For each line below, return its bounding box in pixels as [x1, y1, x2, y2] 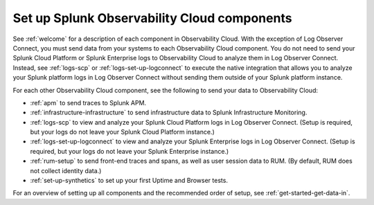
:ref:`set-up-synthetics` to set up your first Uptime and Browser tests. [30, 177, 229, 185]
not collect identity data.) [30, 166, 102, 175]
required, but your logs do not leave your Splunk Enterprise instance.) [30, 147, 229, 155]
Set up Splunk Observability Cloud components [12, 10, 292, 26]
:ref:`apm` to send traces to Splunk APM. [30, 98, 147, 107]
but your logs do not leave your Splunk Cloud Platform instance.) [30, 128, 215, 136]
